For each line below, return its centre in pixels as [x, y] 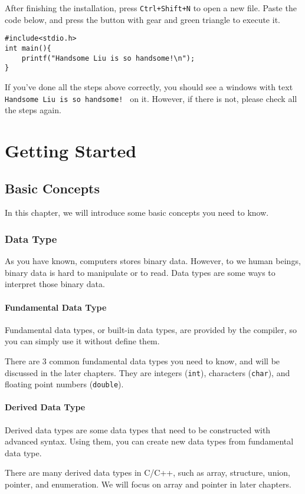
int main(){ [28, 48]
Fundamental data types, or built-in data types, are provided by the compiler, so [151, 329]
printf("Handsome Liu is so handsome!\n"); [108, 58]
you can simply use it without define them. [82, 341]
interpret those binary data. [55, 284]
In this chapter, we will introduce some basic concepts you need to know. [137, 213]
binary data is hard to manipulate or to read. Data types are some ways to [140, 272]
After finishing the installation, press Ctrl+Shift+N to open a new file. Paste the [151, 8]
